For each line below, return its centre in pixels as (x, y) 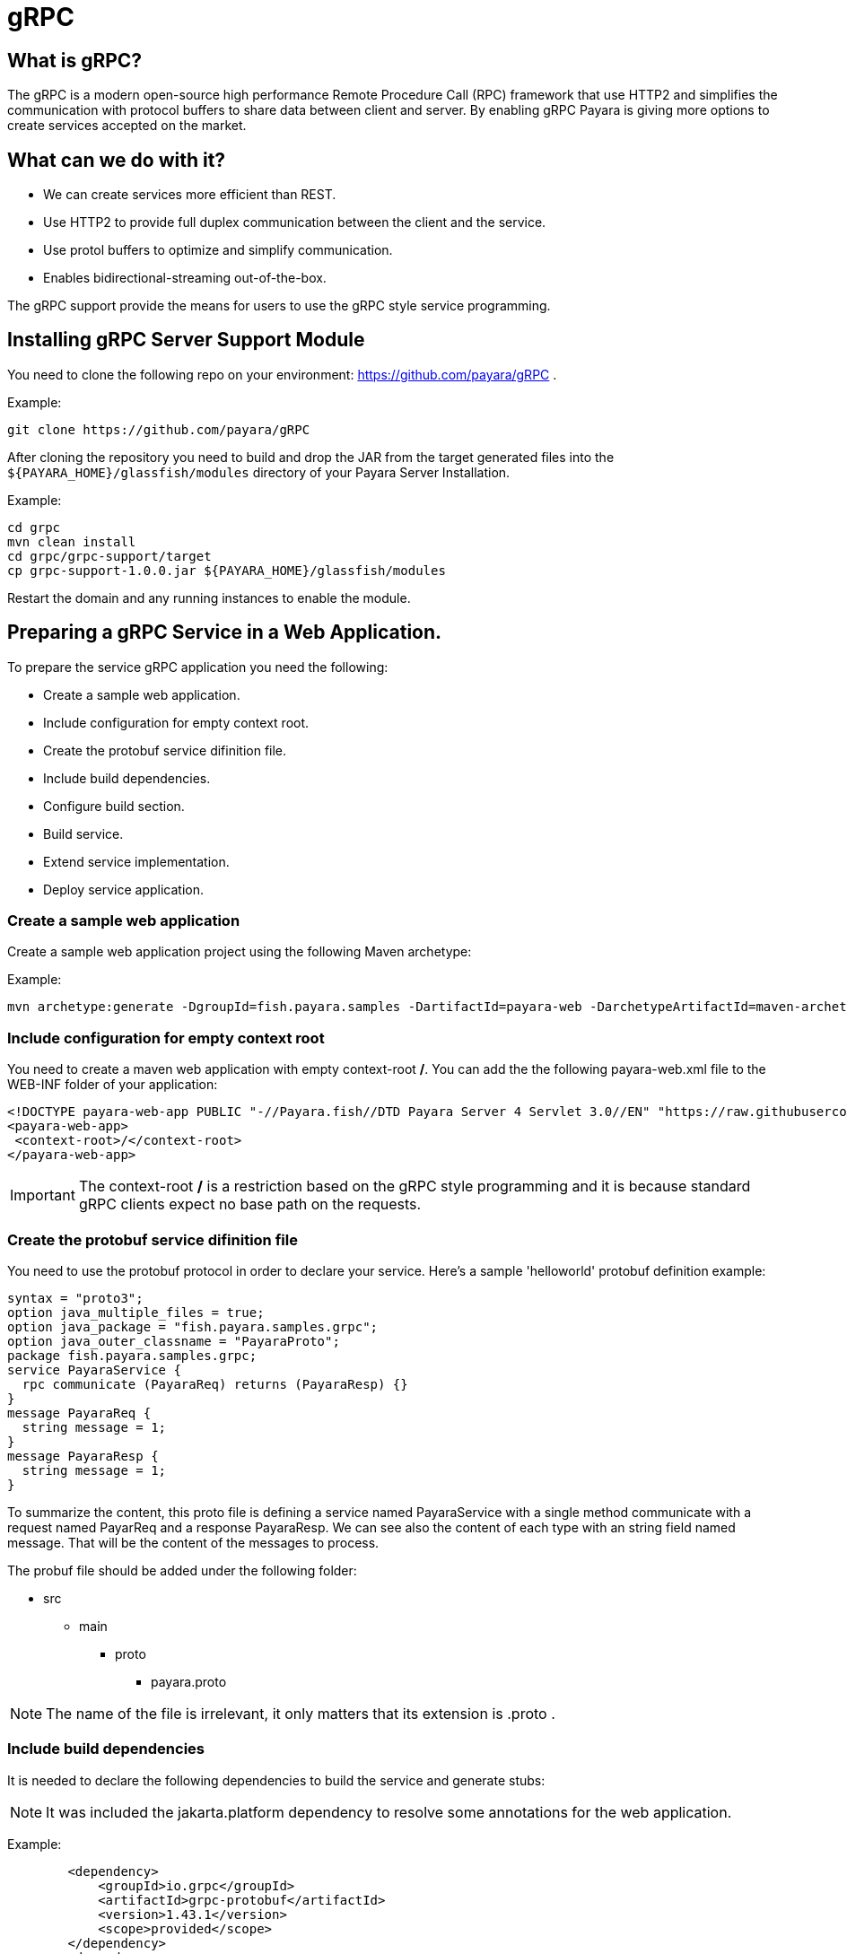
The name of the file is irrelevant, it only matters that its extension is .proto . (301, 1713)
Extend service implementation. (136, 861)
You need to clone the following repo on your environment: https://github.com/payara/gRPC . (282, 374)
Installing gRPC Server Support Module (186, 340)
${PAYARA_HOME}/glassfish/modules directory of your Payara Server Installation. (259, 472)
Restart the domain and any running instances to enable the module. (209, 598)
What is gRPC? (75, 60)
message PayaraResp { (83, 1456)
